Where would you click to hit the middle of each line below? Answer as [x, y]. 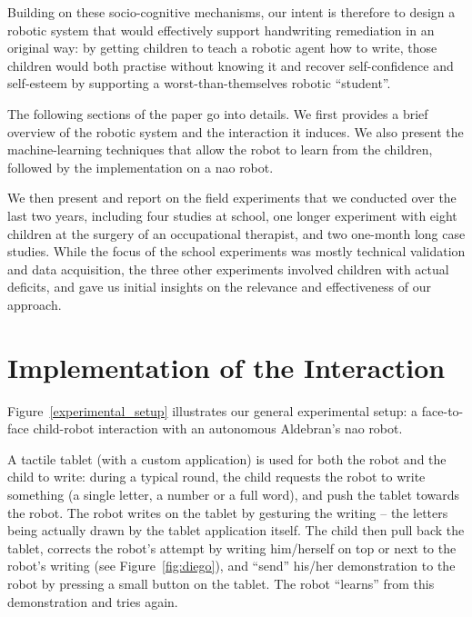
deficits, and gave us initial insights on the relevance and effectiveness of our [220, 287]
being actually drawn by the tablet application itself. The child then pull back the [236, 530]
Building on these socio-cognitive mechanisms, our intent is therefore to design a [231, 12]
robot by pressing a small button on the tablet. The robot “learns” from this [221, 583]
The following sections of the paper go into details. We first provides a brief [218, 113]
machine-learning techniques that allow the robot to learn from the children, [220, 149]
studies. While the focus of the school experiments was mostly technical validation [236, 251]
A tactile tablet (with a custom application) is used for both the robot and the [227, 458]
